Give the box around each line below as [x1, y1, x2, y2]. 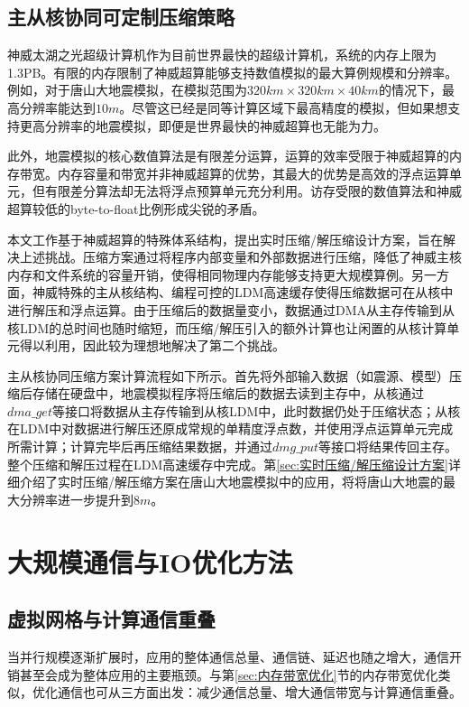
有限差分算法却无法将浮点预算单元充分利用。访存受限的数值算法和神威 [44, 181, 462, 200]
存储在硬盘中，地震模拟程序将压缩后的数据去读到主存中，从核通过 [32, 384, 424, 403]
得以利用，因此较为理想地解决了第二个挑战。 [19, 336, 285, 355]
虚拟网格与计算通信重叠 [7, 605, 216, 633]
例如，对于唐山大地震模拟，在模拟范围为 [7, 80, 247, 99]
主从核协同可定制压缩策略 [7, 3, 234, 31]
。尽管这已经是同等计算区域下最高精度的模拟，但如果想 [119, 98, 448, 116]
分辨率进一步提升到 [19, 489, 133, 508]
